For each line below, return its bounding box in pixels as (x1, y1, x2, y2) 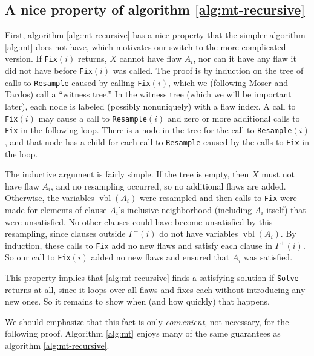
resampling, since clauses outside (5, 227, 126, 240)
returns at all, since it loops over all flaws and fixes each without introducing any (5, 283, 306, 295)
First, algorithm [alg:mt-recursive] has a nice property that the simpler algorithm (5, 28, 306, 41)
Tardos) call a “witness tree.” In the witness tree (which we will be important (5, 88, 292, 101)
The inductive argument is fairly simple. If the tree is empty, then (5, 168, 249, 180)
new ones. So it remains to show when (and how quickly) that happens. (5, 295, 270, 308)
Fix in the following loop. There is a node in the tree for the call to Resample (5, 124, 292, 136)
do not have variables (159, 227, 238, 240)
